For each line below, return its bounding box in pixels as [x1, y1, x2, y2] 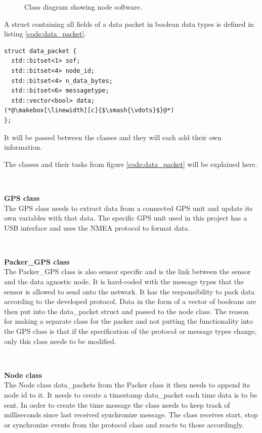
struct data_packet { [4, 47, 77, 55]
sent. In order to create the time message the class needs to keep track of [4, 399, 230, 410]
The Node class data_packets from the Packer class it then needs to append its [4, 379, 250, 390]
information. [4, 142, 42, 152]
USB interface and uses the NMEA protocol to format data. [4, 222, 190, 233]
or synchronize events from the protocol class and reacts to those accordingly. [4, 419, 244, 429]
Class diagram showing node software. [24, 2, 142, 12]
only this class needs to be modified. [4, 335, 116, 346]
